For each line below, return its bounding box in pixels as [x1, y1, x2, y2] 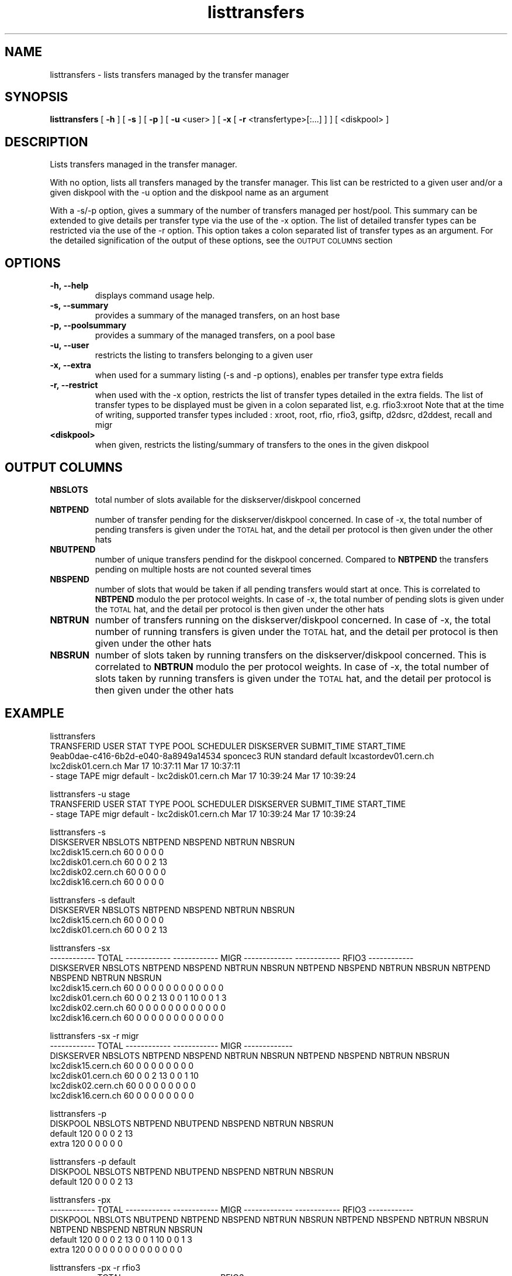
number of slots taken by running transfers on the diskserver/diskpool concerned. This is [95, 649, 487, 661]
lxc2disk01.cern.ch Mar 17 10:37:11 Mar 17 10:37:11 [50, 760, 241, 771]
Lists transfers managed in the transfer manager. [50, 159, 237, 170]
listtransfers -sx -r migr [50, 1030, 139, 1041]
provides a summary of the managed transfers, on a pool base [95, 330, 335, 341]
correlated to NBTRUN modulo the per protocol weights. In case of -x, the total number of [95, 660, 489, 673]
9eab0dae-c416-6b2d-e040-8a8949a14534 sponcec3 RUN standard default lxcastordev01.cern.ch [50, 750, 434, 761]
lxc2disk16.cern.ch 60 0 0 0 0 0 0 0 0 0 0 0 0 [50, 1012, 224, 1023]
